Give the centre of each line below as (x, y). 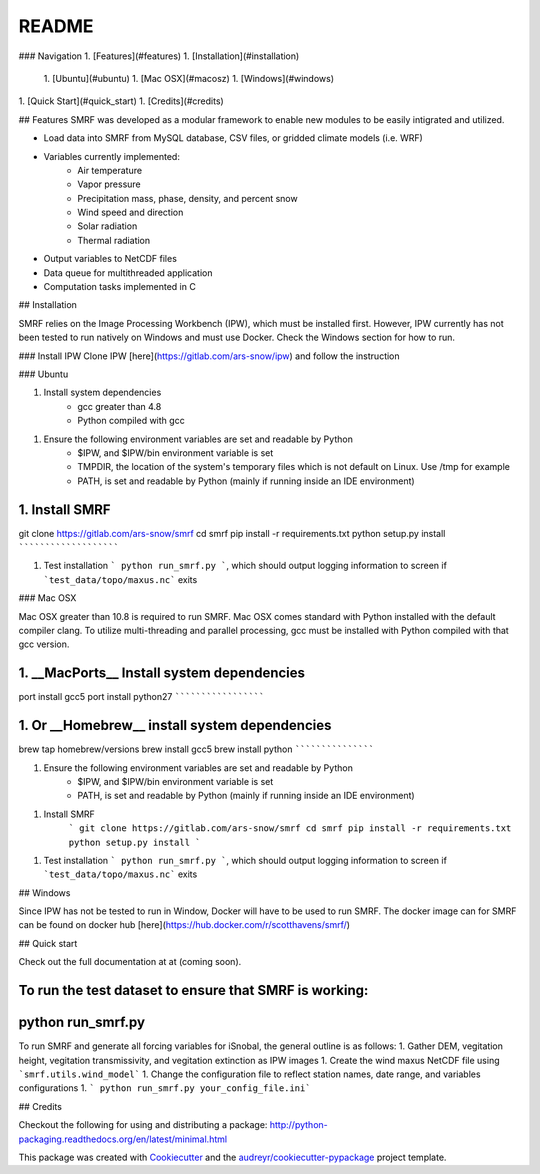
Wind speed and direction (130, 212)
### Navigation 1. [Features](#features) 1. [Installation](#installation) (159, 56)
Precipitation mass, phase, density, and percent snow (188, 198)
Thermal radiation (114, 240)
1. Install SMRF (64, 509)
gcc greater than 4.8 (119, 406)
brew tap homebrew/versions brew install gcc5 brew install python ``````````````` (196, 749)
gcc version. (44, 644)
